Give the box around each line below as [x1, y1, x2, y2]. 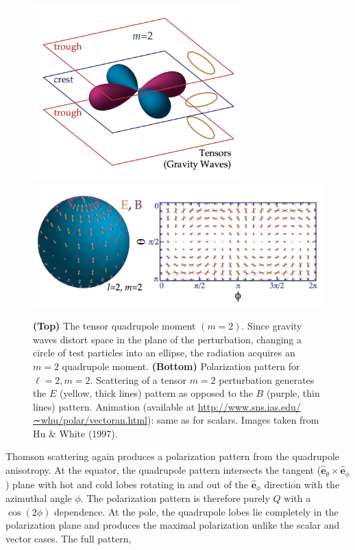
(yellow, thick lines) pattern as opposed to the [60, 386, 253, 400]
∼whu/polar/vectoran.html [33, 413, 148, 427]
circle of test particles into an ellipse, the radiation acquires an [33, 345, 295, 360]
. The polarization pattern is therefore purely [80, 490, 270, 505]
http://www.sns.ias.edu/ [197, 399, 301, 413]
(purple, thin [266, 386, 320, 400]
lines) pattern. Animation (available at [33, 399, 195, 413]
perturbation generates [219, 372, 315, 387]
